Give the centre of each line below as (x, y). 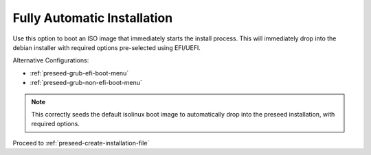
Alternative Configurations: (51, 60)
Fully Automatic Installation (93, 18)
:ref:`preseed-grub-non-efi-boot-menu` (86, 83)
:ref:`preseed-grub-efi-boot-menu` (79, 73)
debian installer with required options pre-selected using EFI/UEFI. (106, 47)
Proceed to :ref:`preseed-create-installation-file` (81, 143)
